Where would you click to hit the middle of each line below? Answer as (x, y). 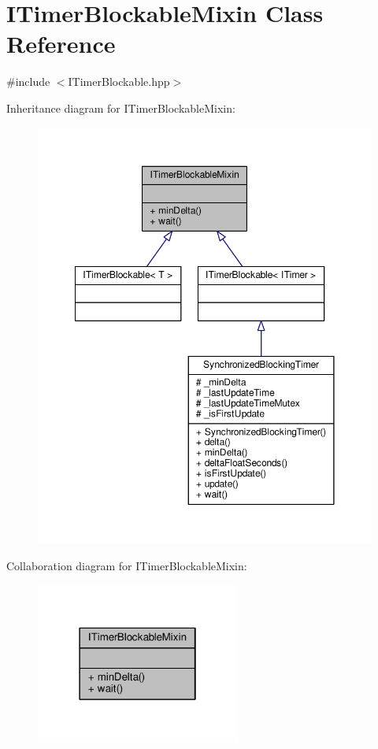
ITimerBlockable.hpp (119, 82)
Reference (61, 44)
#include (28, 82)
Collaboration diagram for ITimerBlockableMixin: (127, 565)
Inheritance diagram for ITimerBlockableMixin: (121, 108)
